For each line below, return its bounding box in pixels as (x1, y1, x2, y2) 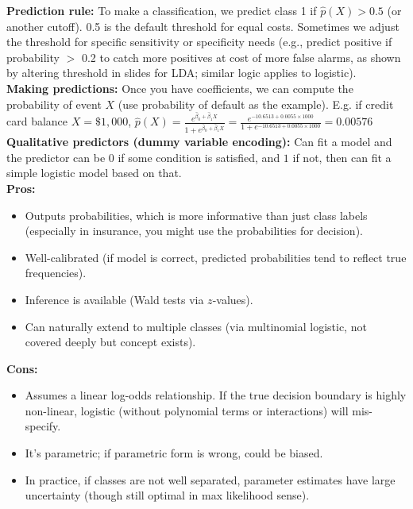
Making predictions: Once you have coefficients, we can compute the (6, 79, 353, 96)
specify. (25, 418, 61, 434)
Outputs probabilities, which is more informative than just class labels (25, 206, 368, 223)
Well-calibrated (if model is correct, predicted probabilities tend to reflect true (25, 249, 407, 265)
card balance (6, 113, 68, 129)
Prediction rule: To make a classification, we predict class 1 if (6, 2, 317, 18)
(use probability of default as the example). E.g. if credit (118, 95, 394, 112)
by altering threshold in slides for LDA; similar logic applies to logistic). (6, 64, 357, 81)
